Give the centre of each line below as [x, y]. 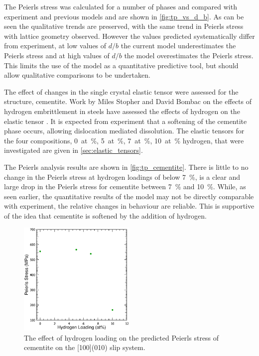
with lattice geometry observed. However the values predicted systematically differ [129, 36]
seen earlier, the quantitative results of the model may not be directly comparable [129, 196]
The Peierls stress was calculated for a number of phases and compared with [121, 6]
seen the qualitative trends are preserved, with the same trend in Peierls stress [124, 26]
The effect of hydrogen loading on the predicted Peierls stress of [122, 337]
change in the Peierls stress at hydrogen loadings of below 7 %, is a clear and [122, 177]
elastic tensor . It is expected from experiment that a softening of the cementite [126, 121]
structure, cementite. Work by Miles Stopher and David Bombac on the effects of [128, 101]
